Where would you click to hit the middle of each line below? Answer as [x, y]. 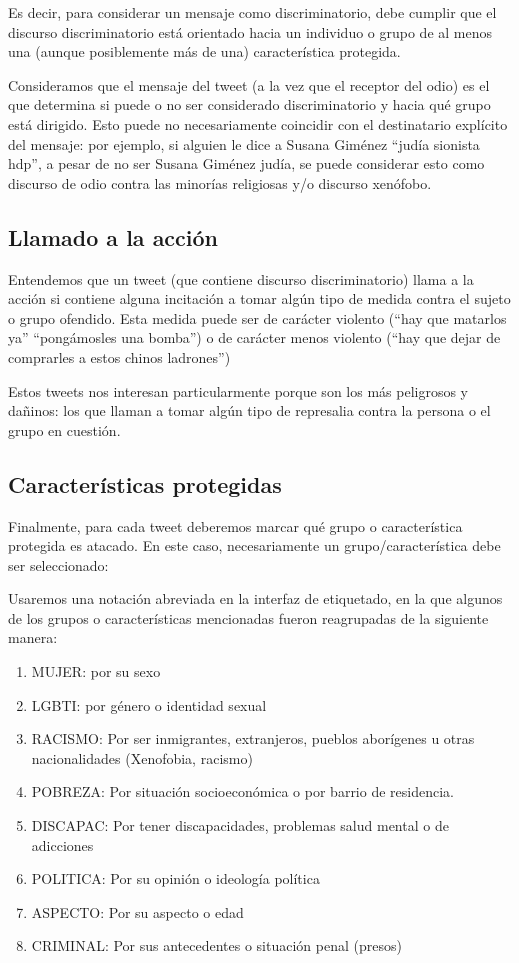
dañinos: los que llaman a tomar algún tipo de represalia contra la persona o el [249, 410]
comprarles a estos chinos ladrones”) [119, 356]
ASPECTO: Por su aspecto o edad [137, 911]
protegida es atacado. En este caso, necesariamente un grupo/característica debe [254, 545]
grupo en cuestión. [64, 429]
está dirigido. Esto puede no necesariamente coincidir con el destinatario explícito [258, 123]
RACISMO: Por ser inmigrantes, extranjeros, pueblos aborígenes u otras [253, 738]
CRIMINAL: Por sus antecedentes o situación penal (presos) [216, 945]
